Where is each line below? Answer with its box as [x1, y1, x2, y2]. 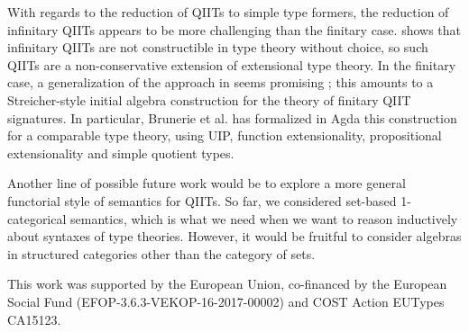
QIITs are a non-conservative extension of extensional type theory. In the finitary [7, 55, 456, 74]
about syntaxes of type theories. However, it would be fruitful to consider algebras [7, 227, 462, 246]
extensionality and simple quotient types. [7, 143, 234, 162]
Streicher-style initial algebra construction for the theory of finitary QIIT [7, 90, 411, 109]
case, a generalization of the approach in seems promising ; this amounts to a [7, 73, 434, 92]
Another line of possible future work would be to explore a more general [7, 174, 406, 193]
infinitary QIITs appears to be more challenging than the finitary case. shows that [7, 20, 462, 39]
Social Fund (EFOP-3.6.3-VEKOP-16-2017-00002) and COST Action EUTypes [7, 292, 445, 310]
